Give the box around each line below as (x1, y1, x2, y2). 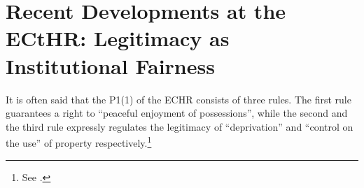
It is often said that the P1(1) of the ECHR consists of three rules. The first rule (6, 92, 351, 106)
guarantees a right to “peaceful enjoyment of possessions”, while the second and (6, 106, 348, 120)
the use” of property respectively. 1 (6, 133, 152, 150)
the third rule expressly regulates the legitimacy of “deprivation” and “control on (6, 119, 353, 133)
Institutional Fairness (6, 51, 215, 80)
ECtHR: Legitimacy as (6, 24, 230, 52)
